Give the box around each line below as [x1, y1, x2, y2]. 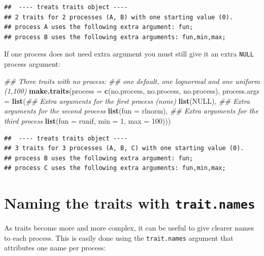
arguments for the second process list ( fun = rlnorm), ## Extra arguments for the [4, 105, 258, 116]
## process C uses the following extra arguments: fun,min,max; [4, 164, 226, 172]
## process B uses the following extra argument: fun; [4, 154, 193, 162]
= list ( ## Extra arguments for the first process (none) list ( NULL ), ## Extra [4, 95, 250, 106]
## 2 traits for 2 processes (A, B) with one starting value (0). [4, 13, 234, 21]
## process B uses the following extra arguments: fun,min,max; [4, 33, 226, 41]
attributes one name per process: [4, 242, 106, 253]
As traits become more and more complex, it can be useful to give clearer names [4, 222, 254, 233]
